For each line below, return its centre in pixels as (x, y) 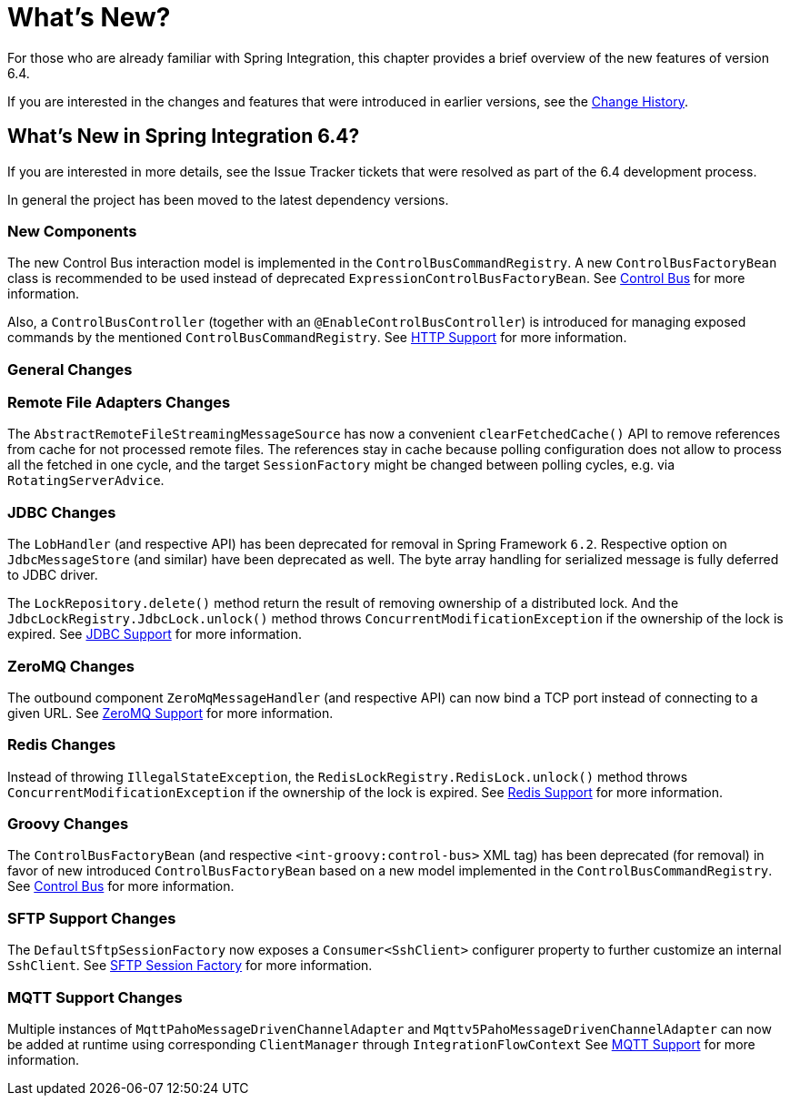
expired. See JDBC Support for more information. (155, 634)
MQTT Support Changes (95, 997)
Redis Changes (62, 745)
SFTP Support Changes (92, 918)
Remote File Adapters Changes (119, 403)
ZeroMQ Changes (71, 666)
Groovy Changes (68, 824)
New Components (72, 231)
